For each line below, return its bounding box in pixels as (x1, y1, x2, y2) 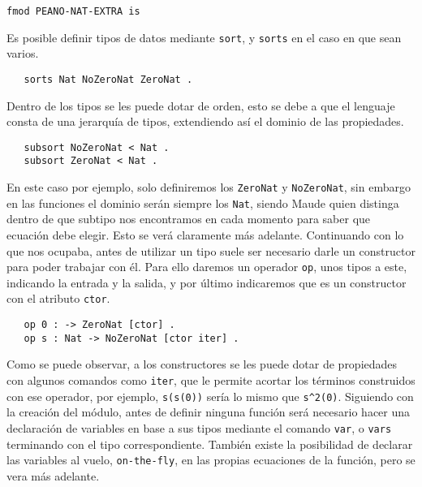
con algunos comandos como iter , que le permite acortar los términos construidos (6, 371, 416, 388)
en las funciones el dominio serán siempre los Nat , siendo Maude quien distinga (6, 194, 399, 211)
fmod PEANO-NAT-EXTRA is (6, 6, 140, 17)
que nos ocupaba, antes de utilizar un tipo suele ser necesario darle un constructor (6, 242, 416, 259)
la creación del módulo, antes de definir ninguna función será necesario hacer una (6, 403, 411, 420)
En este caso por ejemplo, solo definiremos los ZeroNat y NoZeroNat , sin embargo (6, 179, 411, 196)
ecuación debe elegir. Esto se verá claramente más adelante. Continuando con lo (6, 226, 404, 243)
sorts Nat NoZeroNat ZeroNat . (24, 73, 193, 85)
